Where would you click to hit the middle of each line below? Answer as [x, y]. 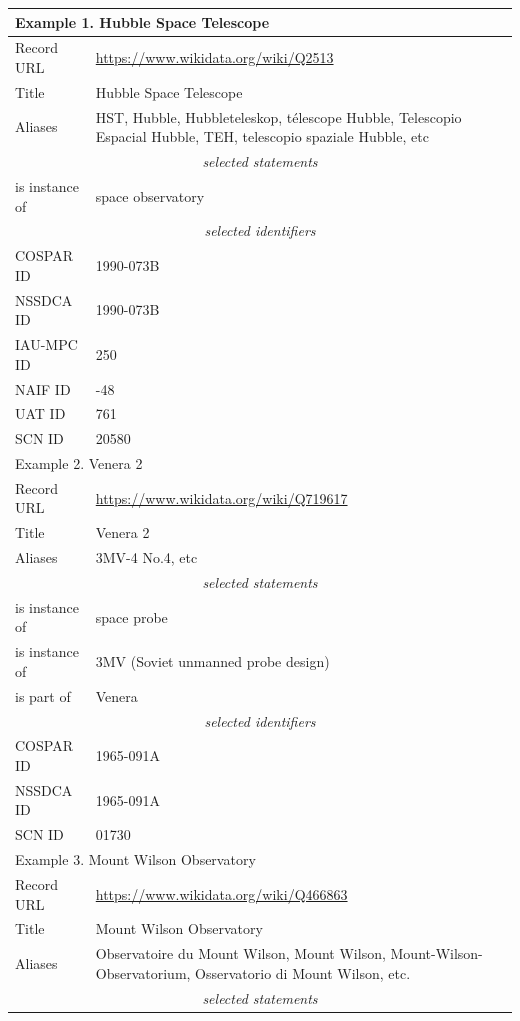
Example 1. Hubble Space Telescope [142, 21]
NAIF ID [43, 388]
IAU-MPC [46, 344]
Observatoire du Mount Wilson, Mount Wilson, [240, 953]
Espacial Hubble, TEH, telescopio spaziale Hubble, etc [262, 136]
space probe [131, 616]
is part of [43, 695]
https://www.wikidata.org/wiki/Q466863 [221, 893]
